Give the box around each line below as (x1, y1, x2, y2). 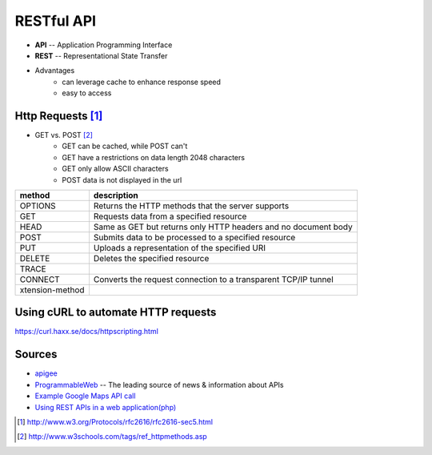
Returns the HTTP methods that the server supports (93, 200, 290, 211)
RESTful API (14, 12, 96, 30)
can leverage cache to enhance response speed (62, 77, 222, 87)
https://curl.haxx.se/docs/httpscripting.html (14, 327, 159, 336)
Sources (14, 348, 58, 361)
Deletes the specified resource (93, 252, 210, 264)
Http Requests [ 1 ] (14, 109, 103, 123)
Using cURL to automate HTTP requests (14, 305, 217, 320)
